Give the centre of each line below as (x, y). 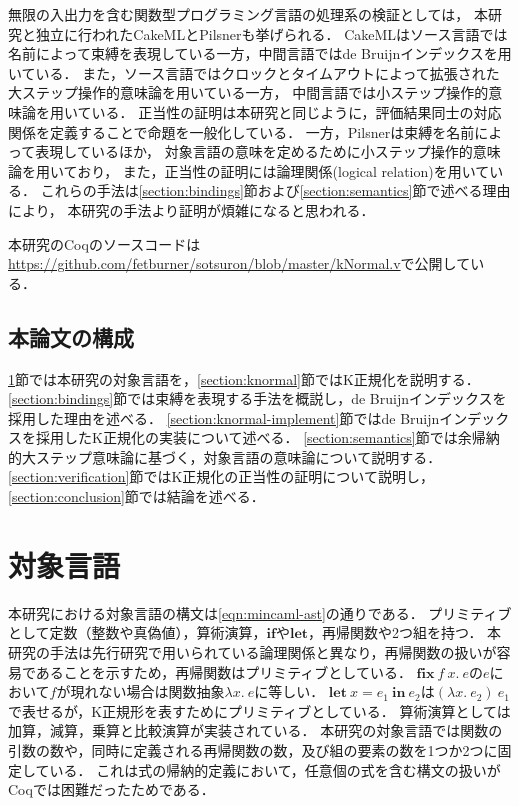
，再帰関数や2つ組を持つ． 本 (405, 632)
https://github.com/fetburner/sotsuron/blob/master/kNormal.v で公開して (239, 263)
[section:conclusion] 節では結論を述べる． (136, 496)
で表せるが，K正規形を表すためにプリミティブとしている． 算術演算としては (259, 710)
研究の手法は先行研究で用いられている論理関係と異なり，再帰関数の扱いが (252, 651)
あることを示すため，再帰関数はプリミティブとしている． (223, 671)
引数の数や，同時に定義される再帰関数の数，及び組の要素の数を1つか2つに (253, 749)
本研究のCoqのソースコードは (104, 243)
